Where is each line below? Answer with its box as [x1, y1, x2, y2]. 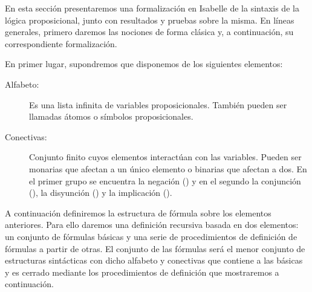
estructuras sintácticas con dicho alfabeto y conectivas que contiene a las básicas [5, 254, 303, 267]
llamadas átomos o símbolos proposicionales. [29, 110, 193, 123]
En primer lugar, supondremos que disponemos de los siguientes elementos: [5, 57, 283, 70]
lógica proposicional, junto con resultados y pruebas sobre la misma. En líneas [5, 13, 294, 26]
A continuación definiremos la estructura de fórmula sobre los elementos [5, 206, 271, 219]
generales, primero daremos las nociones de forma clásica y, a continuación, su [5, 25, 294, 38]
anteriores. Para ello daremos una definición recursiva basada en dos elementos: [5, 218, 299, 231]
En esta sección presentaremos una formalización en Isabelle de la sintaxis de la [5, 2, 299, 14]
